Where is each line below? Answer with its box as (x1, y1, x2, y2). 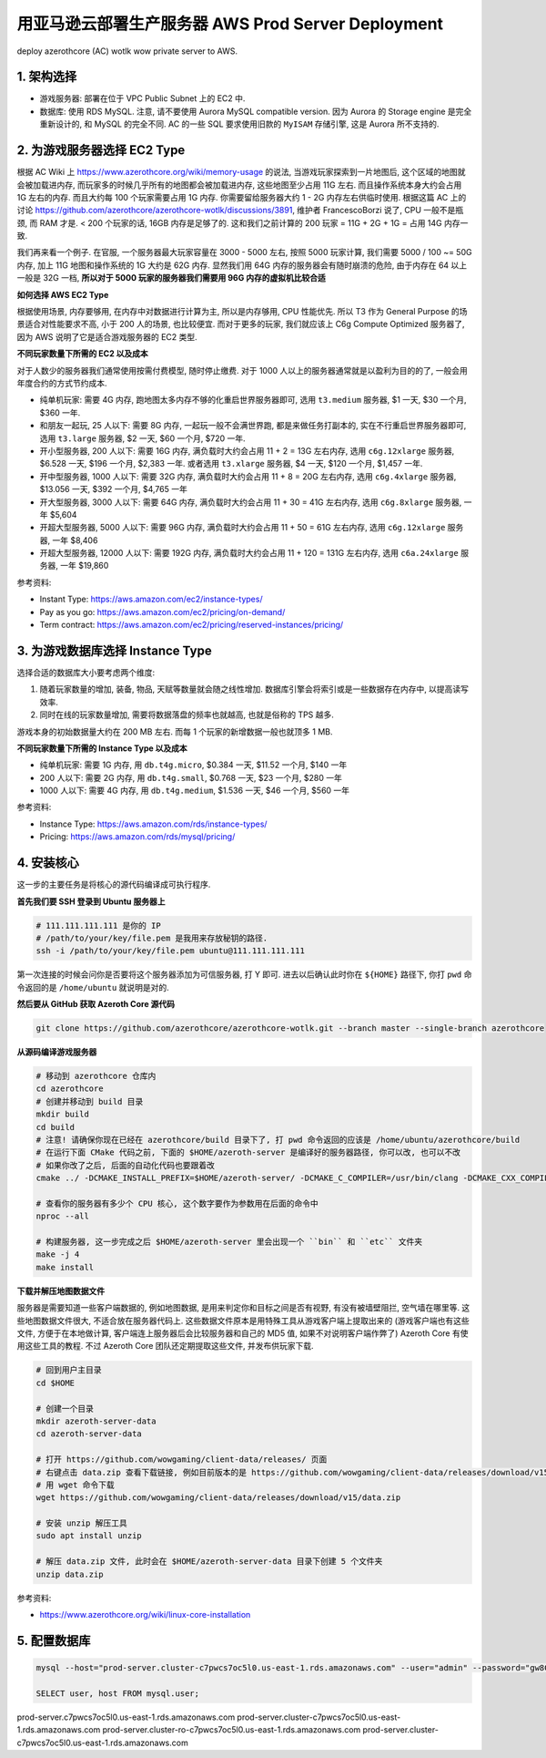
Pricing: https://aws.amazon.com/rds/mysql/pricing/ (39, 831, 236, 842)
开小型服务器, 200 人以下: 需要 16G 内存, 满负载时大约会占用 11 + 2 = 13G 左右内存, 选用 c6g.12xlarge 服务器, (39, 445, 455, 456)
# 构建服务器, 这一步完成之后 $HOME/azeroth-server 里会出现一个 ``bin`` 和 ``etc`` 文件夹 (35, 1237, 423, 1248)
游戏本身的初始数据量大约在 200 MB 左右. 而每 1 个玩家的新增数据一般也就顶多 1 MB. (16, 725, 333, 737)
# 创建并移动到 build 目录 (35, 1096, 144, 1106)
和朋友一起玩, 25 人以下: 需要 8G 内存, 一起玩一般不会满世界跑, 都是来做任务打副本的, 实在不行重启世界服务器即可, (39, 420, 467, 431)
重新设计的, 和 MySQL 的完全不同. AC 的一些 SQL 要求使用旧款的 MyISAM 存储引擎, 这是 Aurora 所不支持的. (39, 118, 440, 129)
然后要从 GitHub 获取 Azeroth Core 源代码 (16, 999, 176, 1010)
